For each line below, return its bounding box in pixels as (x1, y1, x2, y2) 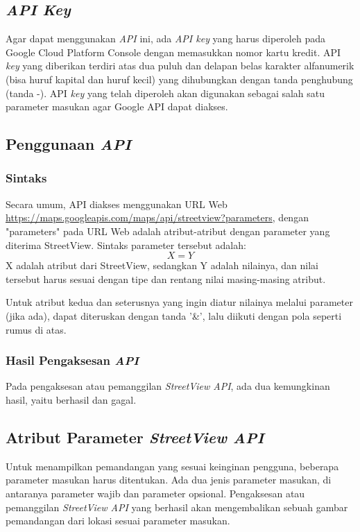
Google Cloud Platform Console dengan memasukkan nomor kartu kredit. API (6, 44, 341, 59)
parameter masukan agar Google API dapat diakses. (6, 99, 228, 114)
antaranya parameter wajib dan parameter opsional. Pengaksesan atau (6, 486, 305, 500)
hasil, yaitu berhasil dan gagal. (6, 392, 137, 406)
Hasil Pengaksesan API (6, 352, 139, 369)
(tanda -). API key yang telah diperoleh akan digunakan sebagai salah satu (6, 85, 325, 100)
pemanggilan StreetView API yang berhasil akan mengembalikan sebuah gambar (6, 499, 348, 514)
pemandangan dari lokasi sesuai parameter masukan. (6, 513, 230, 528)
